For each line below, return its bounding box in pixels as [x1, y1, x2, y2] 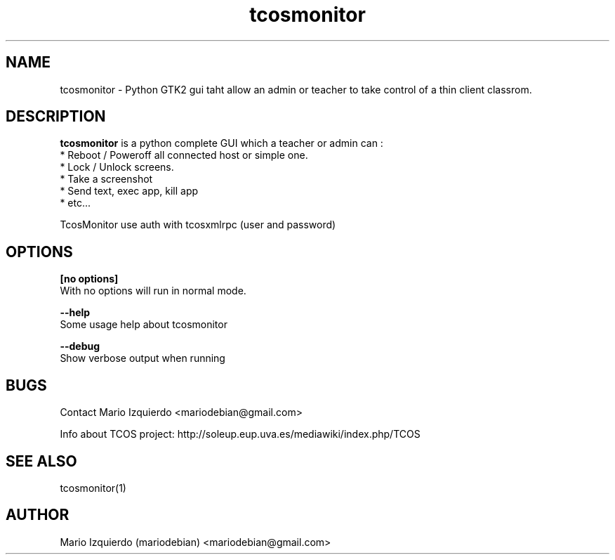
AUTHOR [6, 506, 70, 524]
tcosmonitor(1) [60, 481, 126, 494]
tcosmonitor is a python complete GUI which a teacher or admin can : [60, 137, 383, 150]
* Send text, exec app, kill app [60, 185, 199, 197]
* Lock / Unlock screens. [60, 161, 174, 174]
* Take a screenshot [60, 173, 153, 185]
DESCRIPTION [6, 108, 106, 126]
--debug [60, 340, 100, 353]
